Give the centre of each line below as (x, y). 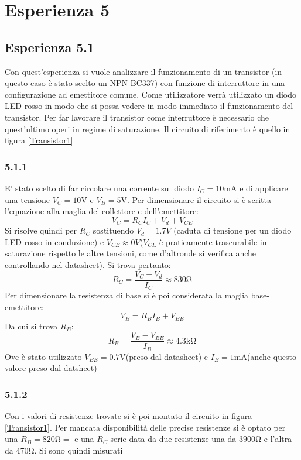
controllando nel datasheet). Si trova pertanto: (88, 264)
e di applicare (264, 188)
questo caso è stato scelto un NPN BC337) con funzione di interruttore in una (145, 83)
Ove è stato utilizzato (43, 356)
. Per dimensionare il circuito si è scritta (199, 199)
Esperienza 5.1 (50, 47)
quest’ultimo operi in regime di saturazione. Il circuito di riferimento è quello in (148, 128)
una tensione (28, 199)
